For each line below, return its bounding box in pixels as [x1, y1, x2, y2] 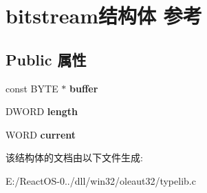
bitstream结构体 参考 [6, 1, 202, 30]
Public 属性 [6, 48, 87, 70]
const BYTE [6, 81, 58, 95]
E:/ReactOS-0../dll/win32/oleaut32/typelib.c [6, 173, 196, 187]
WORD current [6, 127, 76, 141]
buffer [69, 81, 98, 95]
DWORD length [6, 104, 78, 119]
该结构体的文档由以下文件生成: [6, 150, 143, 165]
